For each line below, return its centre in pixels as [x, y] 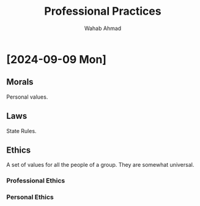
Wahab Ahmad [103, 28]
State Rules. [21, 131]
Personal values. [27, 97]
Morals [20, 82]
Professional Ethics [36, 181]
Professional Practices [103, 11]
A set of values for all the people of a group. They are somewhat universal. [100, 165]
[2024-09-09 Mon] [57, 59]
